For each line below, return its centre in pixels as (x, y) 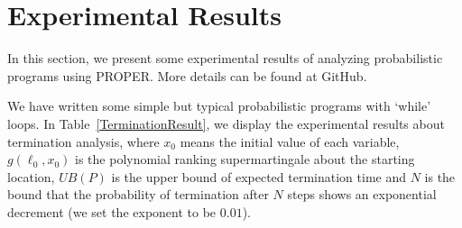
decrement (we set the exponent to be (112, 211)
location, (31, 176)
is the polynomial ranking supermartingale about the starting (245, 159)
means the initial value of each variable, (290, 141)
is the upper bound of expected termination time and (259, 176)
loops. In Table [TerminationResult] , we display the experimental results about (226, 123)
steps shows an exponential (362, 194)
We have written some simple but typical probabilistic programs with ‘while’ (219, 106)
